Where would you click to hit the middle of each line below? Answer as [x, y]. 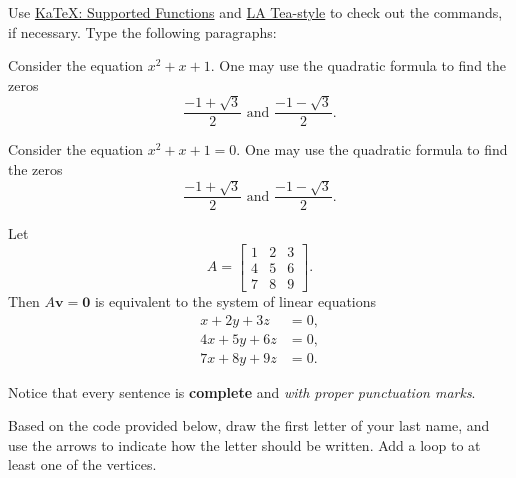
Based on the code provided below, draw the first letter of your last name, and [249, 425]
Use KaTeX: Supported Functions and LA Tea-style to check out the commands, [255, 12]
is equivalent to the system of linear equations [235, 300]
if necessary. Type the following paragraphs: [142, 31]
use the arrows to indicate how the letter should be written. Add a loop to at [244, 444]
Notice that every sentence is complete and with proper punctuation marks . [242, 391]
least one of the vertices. [82, 464]
